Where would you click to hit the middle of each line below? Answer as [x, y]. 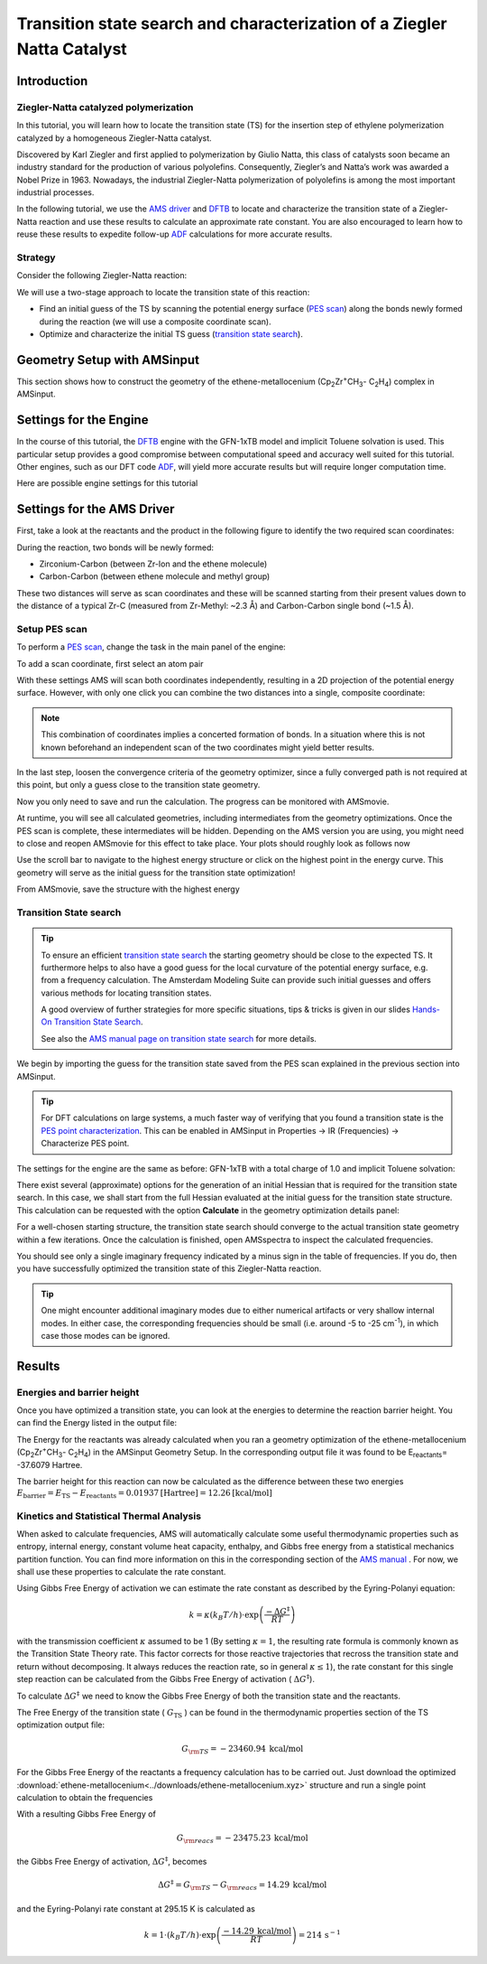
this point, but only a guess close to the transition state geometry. [138, 785]
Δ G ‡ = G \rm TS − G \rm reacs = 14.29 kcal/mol [243, 1885]
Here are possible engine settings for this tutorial [107, 483]
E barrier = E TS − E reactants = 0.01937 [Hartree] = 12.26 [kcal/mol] [144, 1494]
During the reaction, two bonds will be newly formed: [115, 547]
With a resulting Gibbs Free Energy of [87, 1814]
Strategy [36, 257]
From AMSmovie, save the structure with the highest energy [129, 889]
